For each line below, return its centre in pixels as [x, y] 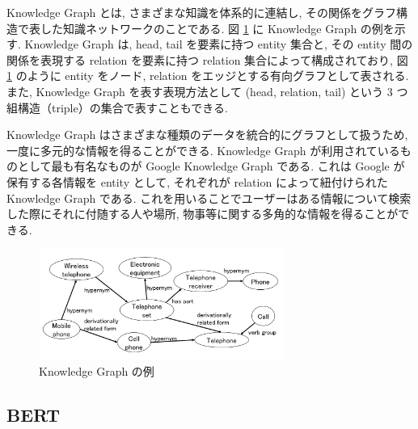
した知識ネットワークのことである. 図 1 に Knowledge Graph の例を [217, 28]
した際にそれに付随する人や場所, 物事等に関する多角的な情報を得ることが [203, 214]
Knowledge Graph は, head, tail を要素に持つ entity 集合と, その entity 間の [219, 44]
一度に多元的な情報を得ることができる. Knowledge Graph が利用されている [203, 150]
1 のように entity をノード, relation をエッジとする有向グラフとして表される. [208, 76]
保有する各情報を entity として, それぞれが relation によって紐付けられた [197, 181]
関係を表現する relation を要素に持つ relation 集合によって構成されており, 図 [207, 59]
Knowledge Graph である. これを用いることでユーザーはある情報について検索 [209, 198]
